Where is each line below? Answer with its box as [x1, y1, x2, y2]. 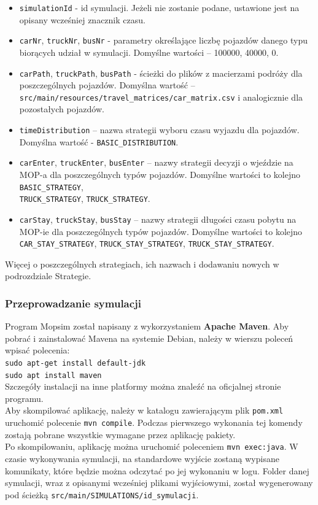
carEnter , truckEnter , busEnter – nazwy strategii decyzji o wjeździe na [19, 156, 293, 169]
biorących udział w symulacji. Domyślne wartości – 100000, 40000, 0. [19, 45, 279, 58]
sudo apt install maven [5, 371, 102, 380]
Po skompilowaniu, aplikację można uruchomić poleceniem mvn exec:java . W [5, 440, 298, 453]
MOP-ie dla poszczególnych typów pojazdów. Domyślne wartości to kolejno [19, 225, 303, 237]
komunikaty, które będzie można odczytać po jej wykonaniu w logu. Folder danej [5, 464, 309, 477]
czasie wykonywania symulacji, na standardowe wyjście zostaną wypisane [5, 452, 279, 465]
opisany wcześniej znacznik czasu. [19, 13, 145, 26]
